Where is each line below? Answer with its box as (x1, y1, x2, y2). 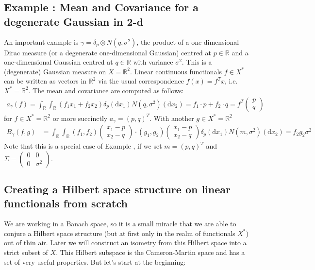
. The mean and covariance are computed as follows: (28, 85, 184, 95)
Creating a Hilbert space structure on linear (4, 182, 231, 197)
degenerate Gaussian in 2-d (4, 14, 144, 29)
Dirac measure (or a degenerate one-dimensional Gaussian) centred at (4, 47, 211, 57)
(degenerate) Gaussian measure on (4, 66, 106, 76)
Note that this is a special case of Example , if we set (4, 141, 162, 151)
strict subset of (4, 247, 48, 257)
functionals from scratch (4, 196, 128, 211)
